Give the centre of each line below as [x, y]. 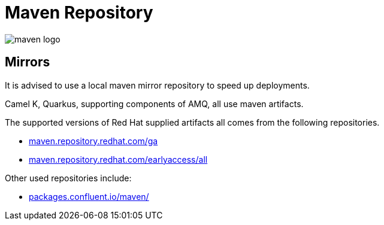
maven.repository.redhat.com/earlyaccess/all [118, 159]
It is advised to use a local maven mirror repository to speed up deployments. [157, 85]
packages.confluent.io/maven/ [89, 196]
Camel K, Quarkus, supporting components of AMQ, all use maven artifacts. [154, 104]
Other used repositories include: [68, 178]
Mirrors [28, 62]
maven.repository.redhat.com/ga [93, 141]
